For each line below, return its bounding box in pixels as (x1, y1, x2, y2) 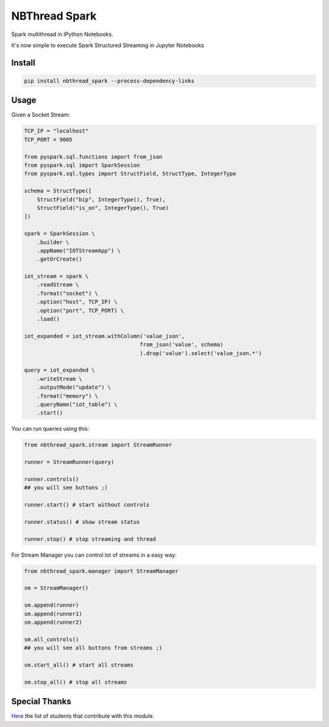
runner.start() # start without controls (24, 501, 150, 508)
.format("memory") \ (37, 392, 99, 399)
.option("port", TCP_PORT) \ (37, 307, 124, 314)
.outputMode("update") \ (37, 384, 111, 391)
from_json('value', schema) (140, 341, 224, 348)
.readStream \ (37, 281, 79, 288)
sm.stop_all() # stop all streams (24, 678, 127, 685)
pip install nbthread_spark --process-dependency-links (24, 77, 195, 84)
